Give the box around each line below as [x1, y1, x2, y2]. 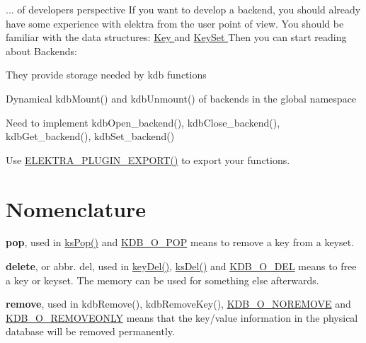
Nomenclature [6, 194, 147, 223]
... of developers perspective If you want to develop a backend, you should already [6, 2, 361, 16]
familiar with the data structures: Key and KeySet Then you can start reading [6, 30, 347, 45]
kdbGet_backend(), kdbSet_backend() [6, 129, 175, 144]
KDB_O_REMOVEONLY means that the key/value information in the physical [6, 310, 358, 325]
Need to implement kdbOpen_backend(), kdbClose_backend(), [6, 115, 280, 129]
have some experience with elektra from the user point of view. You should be [6, 16, 344, 30]
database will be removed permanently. [6, 324, 175, 339]
